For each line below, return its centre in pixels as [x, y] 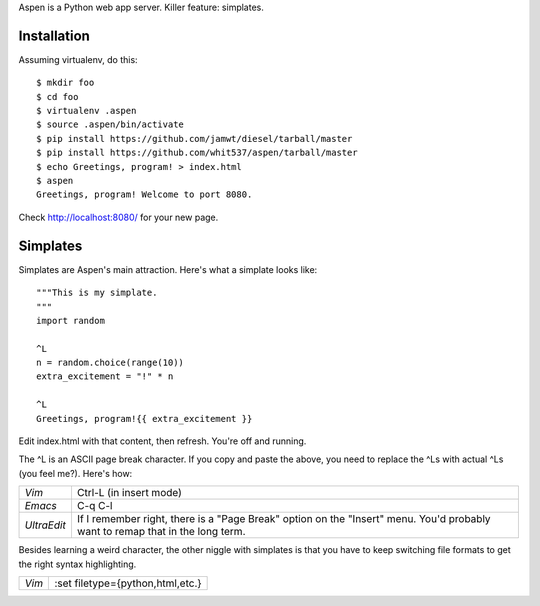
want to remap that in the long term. [161, 532]
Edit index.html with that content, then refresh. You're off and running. [162, 441]
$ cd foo [57, 96]
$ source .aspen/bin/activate [110, 124]
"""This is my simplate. [97, 293]
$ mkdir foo [65, 83]
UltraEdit [45, 525]
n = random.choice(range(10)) [110, 363]
